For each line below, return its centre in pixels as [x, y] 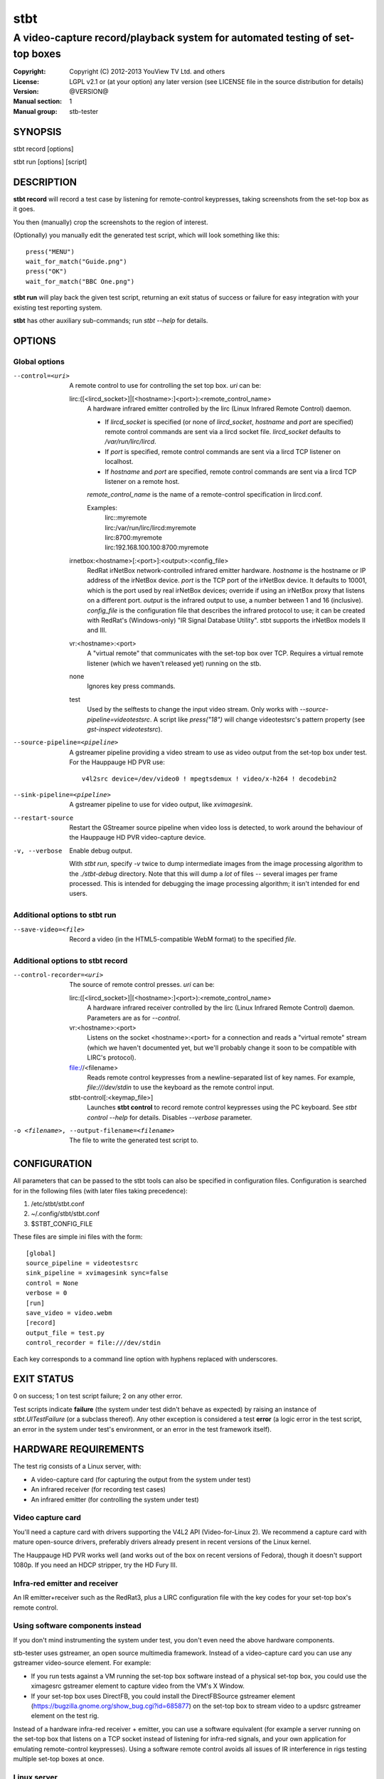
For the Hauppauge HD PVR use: [117, 762]
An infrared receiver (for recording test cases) [98, 1489]
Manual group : [35, 111]
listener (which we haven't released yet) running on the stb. [174, 663]
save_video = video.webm [69, 1313]
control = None [52, 1283]
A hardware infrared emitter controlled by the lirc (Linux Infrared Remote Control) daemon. [219, 408]
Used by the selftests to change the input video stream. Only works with [193, 709]
